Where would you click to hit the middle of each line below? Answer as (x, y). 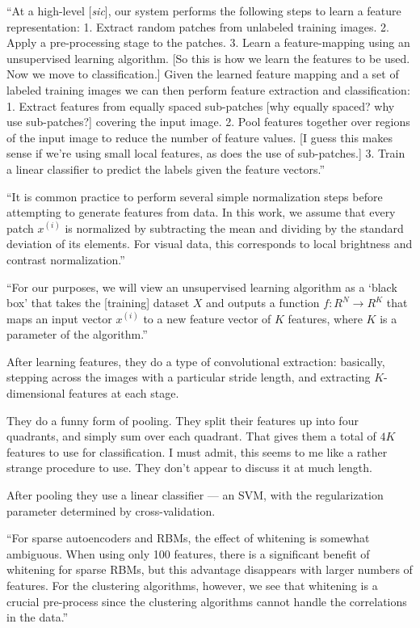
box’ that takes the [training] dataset (98, 303)
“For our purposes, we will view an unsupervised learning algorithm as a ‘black (202, 287)
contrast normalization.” (66, 259)
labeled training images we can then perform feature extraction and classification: (208, 89)
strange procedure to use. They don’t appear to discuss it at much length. (189, 468)
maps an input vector (59, 318)
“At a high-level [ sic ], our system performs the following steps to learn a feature (204, 11)
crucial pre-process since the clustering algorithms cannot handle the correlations (207, 601)
